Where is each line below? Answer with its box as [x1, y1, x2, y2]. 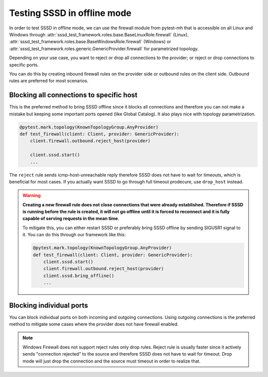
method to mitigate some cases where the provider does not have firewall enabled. [9, 321, 179, 327]
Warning [22, 192, 41, 198]
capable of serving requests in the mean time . [22, 215, 119, 221]
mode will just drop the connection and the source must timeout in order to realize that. [22, 358, 201, 364]
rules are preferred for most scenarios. [9, 78, 89, 84]
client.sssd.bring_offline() [43, 273, 114, 279]
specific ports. [9, 62, 39, 68]
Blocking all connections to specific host [9, 91, 137, 99]
